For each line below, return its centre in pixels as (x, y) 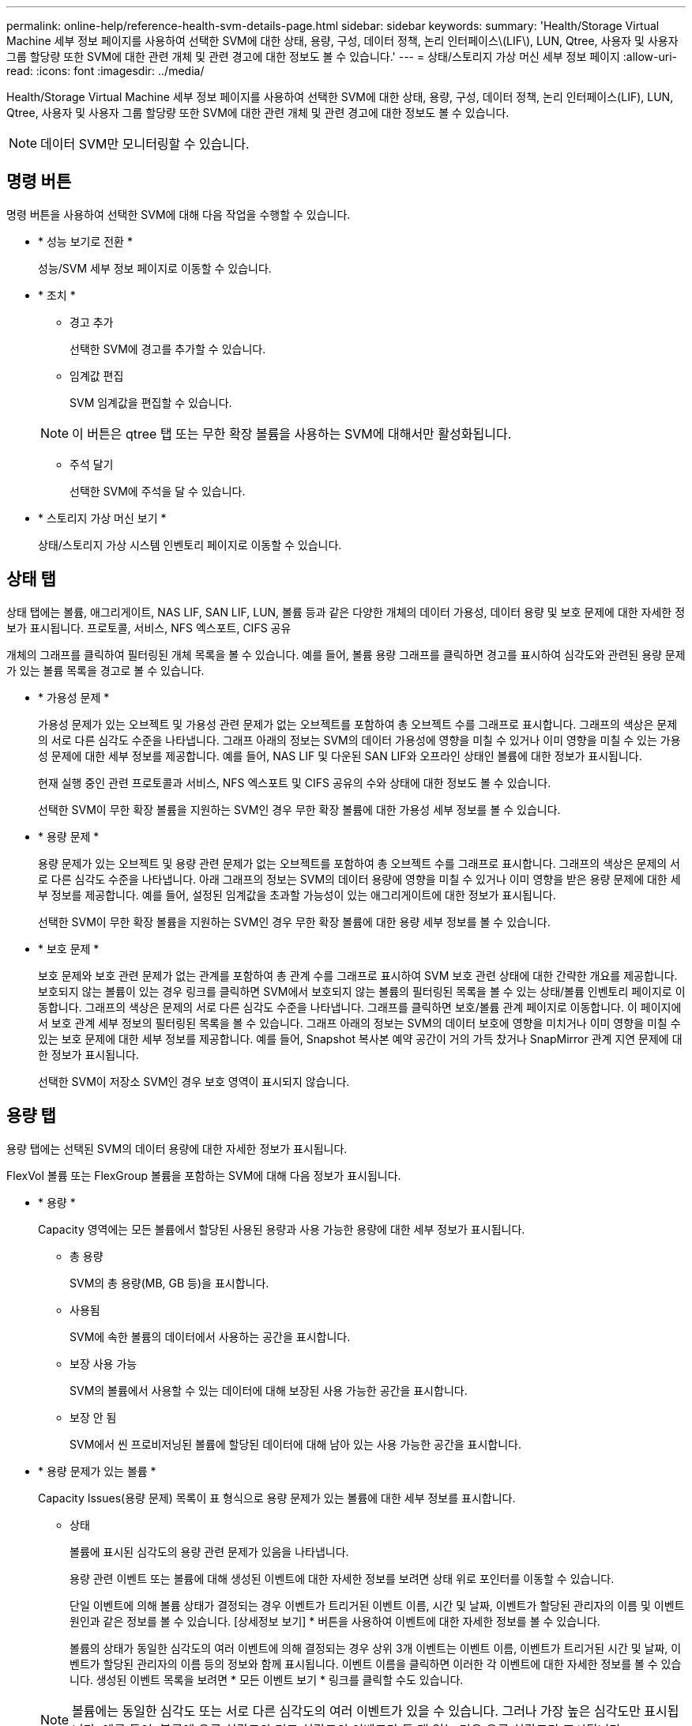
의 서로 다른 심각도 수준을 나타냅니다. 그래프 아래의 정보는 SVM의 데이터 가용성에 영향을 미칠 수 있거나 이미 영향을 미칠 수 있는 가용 (359, 740)
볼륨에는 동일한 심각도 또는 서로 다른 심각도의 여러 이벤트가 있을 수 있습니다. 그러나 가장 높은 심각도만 (356, 1711)
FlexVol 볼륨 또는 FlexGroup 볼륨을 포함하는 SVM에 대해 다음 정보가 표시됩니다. (204, 1175)
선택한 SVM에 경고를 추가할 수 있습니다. (168, 349)
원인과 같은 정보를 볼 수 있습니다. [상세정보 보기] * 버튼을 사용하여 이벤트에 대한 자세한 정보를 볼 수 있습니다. (335, 1621)
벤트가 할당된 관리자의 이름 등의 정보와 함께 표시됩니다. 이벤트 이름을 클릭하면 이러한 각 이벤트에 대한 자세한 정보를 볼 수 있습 (376, 1664)
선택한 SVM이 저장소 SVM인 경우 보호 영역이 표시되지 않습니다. (194, 1081)
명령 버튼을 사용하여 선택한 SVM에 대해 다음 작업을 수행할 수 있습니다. (179, 214)
